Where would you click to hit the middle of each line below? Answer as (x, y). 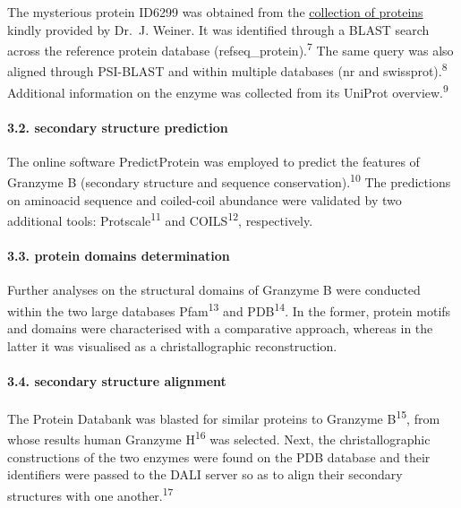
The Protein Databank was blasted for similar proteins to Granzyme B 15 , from (224, 417)
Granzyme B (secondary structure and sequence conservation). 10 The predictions (229, 181)
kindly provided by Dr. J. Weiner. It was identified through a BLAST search (218, 29)
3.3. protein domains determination (119, 256)
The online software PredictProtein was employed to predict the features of (213, 161)
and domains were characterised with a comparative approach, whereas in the (220, 328)
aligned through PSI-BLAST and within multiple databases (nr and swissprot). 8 (227, 70)
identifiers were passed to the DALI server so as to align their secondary (205, 474)
